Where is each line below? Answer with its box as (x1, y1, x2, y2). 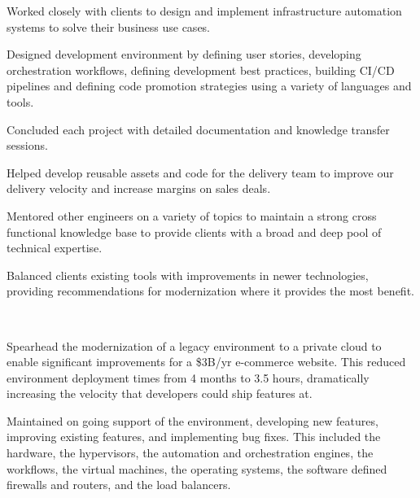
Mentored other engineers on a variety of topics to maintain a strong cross (7, 207, 377, 224)
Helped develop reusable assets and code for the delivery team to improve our (7, 164, 394, 181)
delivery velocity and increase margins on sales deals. (7, 180, 271, 197)
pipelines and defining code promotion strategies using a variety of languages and (7, 77, 412, 94)
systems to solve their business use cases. (7, 18, 211, 35)
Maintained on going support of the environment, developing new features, (7, 412, 378, 429)
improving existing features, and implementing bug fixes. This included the (7, 428, 381, 445)
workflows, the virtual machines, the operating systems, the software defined (7, 460, 387, 477)
